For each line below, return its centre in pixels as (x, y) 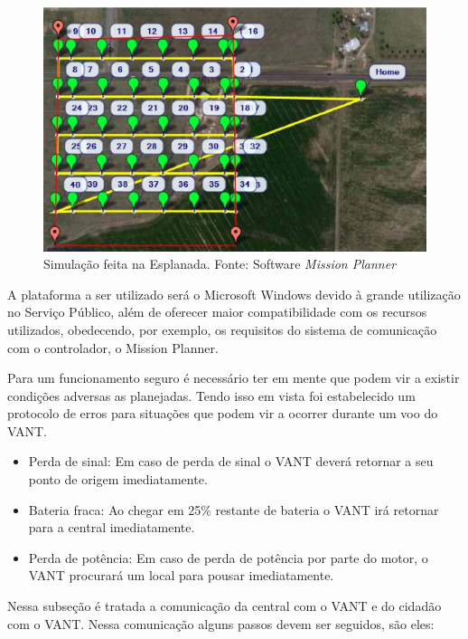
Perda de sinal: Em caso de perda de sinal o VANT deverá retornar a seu (231, 461)
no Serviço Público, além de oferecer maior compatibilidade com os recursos (217, 312)
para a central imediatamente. (112, 527)
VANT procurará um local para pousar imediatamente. (181, 575)
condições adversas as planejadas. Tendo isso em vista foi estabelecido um (211, 395)
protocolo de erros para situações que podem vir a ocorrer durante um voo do (223, 413)
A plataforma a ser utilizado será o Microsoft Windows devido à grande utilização (234, 294)
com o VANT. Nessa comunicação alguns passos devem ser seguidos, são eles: (221, 623)
